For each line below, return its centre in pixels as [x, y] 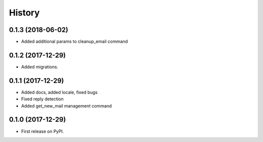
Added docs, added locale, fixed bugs [59, 92]
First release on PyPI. [43, 131]
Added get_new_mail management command [66, 106]
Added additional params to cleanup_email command [75, 42]
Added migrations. [40, 67]
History [24, 13]
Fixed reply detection [42, 99]
